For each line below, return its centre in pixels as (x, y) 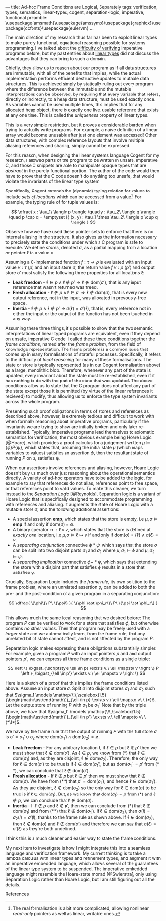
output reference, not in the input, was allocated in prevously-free (80, 298)
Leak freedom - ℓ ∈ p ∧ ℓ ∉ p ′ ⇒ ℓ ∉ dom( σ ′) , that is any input (77, 282)
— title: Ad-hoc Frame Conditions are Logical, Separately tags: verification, (82, 7)
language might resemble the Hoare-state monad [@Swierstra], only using (81, 874)
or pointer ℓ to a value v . (30, 253)
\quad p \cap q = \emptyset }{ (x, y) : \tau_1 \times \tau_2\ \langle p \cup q (83, 217)
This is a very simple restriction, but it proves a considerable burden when (81, 125)
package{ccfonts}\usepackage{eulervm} (47, 28)
